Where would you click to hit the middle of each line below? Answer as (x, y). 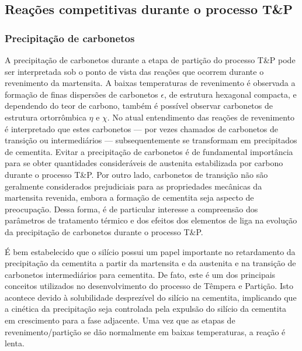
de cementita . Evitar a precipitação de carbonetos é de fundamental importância (149, 151)
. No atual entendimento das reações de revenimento (201, 117)
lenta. (15, 343)
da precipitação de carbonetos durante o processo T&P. (104, 231)
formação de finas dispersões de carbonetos (81, 94)
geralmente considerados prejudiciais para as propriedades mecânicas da (133, 186)
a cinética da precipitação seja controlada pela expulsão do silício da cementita (146, 309)
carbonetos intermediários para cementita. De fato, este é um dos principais (140, 274)
